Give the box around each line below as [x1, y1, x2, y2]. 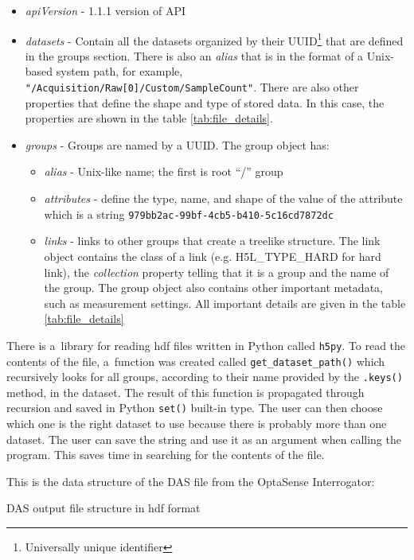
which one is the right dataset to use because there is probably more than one [6, 415, 387, 432]
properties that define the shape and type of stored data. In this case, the [25, 94, 385, 111]
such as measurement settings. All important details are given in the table [44, 294, 406, 311]
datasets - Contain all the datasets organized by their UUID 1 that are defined [25, 29, 404, 49]
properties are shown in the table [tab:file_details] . [25, 110, 273, 126]
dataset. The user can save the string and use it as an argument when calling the [6, 430, 401, 447]
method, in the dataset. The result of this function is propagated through [6, 383, 365, 400]
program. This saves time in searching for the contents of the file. [6, 446, 325, 463]
